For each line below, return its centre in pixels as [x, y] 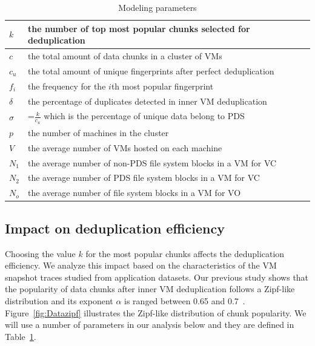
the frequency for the [67, 86]
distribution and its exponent [59, 300]
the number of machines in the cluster [98, 132]
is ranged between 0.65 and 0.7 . [185, 300]
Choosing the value [40, 253]
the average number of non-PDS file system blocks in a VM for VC [152, 162]
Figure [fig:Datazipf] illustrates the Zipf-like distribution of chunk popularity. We [156, 312]
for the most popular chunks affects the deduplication [185, 253]
